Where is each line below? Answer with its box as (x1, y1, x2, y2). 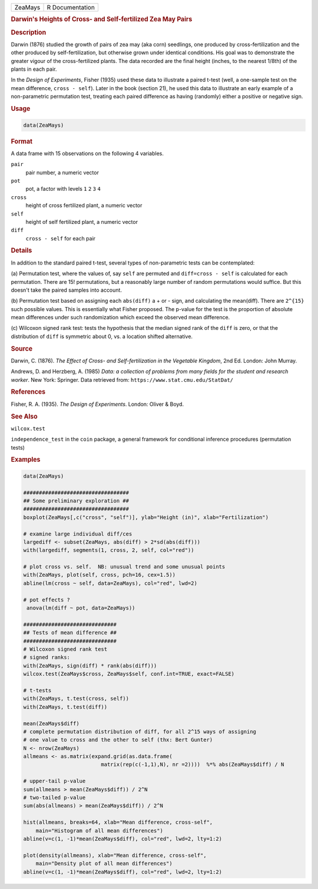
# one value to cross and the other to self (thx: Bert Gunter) (23, 736, 213, 743)
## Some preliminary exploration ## (23, 497, 130, 504)
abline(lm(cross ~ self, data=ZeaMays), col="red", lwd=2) (23, 580, 197, 586)
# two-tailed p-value (23, 794, 86, 801)
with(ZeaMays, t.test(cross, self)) (23, 695, 130, 702)
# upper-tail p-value (23, 778, 86, 785)
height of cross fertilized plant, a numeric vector (25, 202, 143, 209)
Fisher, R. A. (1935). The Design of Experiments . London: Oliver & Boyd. (11, 401, 184, 408)
